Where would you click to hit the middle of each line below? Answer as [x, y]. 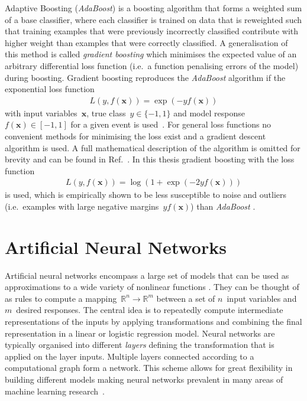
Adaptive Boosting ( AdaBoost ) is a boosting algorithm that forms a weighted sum [153, 8]
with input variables [41, 113]
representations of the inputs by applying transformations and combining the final [153, 322]
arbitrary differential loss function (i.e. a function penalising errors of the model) [152, 65]
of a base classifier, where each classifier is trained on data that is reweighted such [153, 19]
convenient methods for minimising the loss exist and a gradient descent [135, 136]
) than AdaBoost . [223, 206]
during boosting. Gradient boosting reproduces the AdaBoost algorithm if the [145, 77]
